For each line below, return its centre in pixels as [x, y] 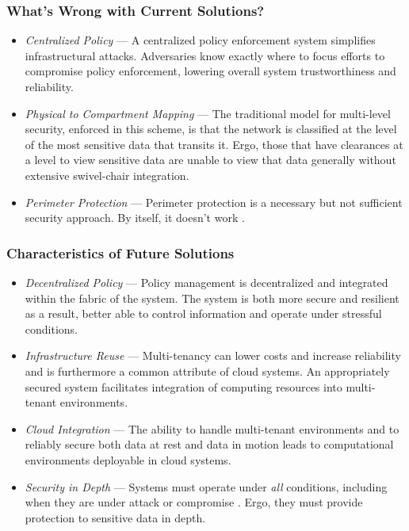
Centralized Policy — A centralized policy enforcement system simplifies [200, 40]
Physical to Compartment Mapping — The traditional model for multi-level [208, 113]
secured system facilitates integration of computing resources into [183, 386]
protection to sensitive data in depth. [115, 517]
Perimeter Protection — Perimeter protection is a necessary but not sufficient [214, 202]
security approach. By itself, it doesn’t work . [135, 218]
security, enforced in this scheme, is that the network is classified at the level [211, 129]
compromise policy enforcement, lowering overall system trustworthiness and [210, 71]
